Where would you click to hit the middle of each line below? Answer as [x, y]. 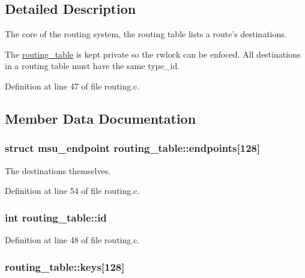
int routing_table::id [56, 217]
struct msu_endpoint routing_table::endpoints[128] [133, 148]
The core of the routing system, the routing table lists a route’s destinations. [146, 34]
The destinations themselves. [58, 170]
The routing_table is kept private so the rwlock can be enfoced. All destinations [153, 54]
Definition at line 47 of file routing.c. [72, 86]
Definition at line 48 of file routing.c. [72, 239]
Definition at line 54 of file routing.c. [72, 191]
